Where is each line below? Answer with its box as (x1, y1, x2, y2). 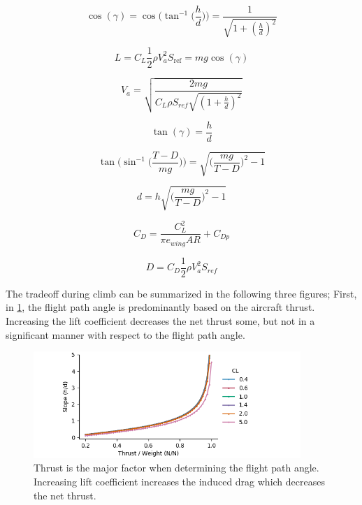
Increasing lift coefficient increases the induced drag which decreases (34, 474, 325, 489)
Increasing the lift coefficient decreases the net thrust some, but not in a (6, 314, 315, 328)
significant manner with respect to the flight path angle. (6, 327, 245, 342)
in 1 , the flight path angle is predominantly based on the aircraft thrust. (6, 300, 315, 314)
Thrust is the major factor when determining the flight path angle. (34, 460, 319, 475)
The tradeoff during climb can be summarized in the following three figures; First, (6, 286, 357, 300)
